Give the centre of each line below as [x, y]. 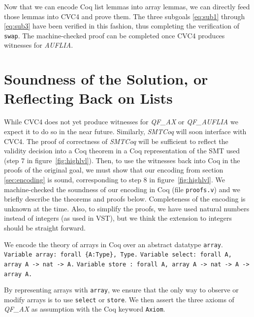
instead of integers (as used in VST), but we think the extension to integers [118, 218]
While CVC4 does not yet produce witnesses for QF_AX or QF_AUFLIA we [121, 122]
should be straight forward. [45, 227]
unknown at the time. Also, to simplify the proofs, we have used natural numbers [127, 208]
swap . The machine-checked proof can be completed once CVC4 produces [114, 35]
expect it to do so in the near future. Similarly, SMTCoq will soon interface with [125, 131]
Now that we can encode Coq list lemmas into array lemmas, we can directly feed [127, 6]
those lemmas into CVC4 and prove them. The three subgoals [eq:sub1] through [125, 16]
